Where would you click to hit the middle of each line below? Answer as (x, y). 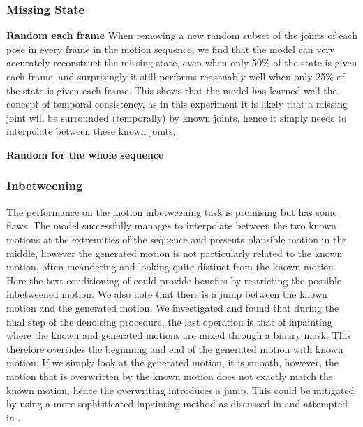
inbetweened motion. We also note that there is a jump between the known (167, 294)
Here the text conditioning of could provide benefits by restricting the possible (174, 280)
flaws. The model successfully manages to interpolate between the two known (171, 225)
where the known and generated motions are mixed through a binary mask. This (179, 335)
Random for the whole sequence (85, 154)
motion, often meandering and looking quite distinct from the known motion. (171, 267)
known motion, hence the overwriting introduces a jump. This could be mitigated (180, 390)
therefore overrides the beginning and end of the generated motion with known (175, 348)
